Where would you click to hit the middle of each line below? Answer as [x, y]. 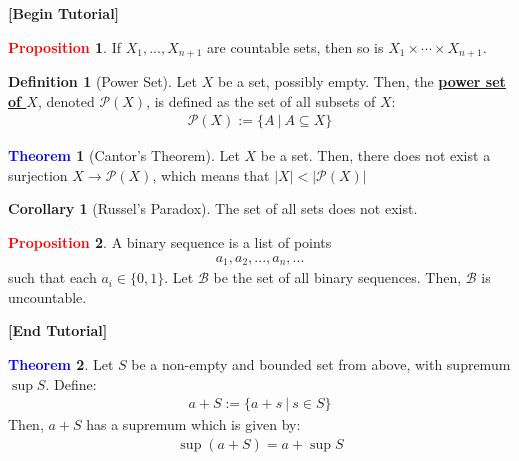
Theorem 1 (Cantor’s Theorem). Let [124, 155]
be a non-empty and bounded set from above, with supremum [321, 363]
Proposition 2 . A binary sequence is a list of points [170, 242]
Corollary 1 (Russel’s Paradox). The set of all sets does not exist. [213, 208]
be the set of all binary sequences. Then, [337, 277]
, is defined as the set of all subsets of [261, 100]
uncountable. [47, 296]
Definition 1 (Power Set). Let [103, 81]
